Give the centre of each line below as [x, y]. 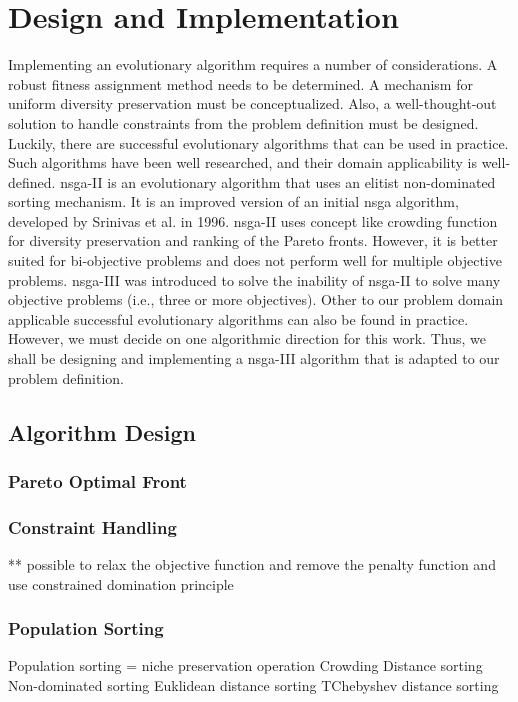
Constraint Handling [92, 526]
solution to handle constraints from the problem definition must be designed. [243, 122]
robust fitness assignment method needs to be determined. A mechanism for [240, 83]
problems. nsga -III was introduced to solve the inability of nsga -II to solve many [254, 279]
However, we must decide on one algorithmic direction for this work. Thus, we [247, 338]
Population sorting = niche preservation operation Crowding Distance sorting [245, 665]
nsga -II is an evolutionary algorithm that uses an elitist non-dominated [278, 181]
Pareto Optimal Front [97, 480]
